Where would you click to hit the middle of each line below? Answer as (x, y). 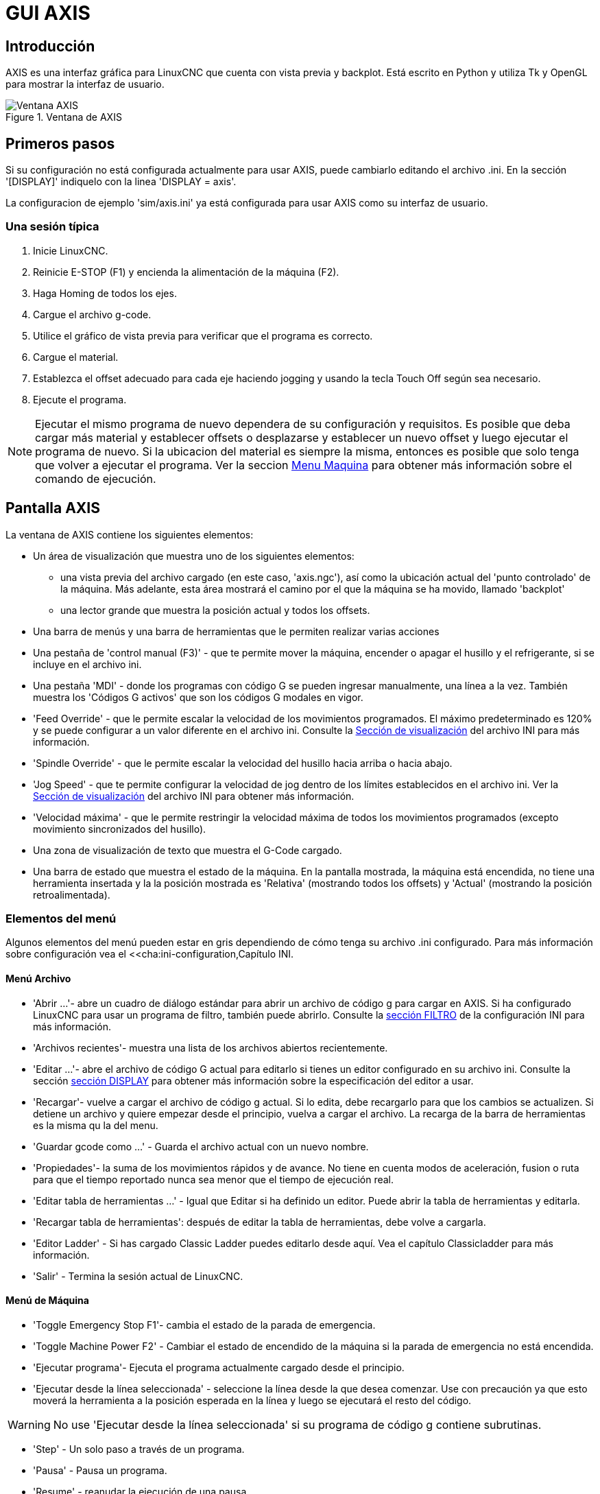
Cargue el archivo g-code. (92, 314)
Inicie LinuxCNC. (71, 250)
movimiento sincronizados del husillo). (120, 829)
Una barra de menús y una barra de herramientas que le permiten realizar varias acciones (236, 631)
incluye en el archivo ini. (87, 664)
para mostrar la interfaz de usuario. (85, 84)
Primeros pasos (60, 143)
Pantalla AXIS (53, 508)
